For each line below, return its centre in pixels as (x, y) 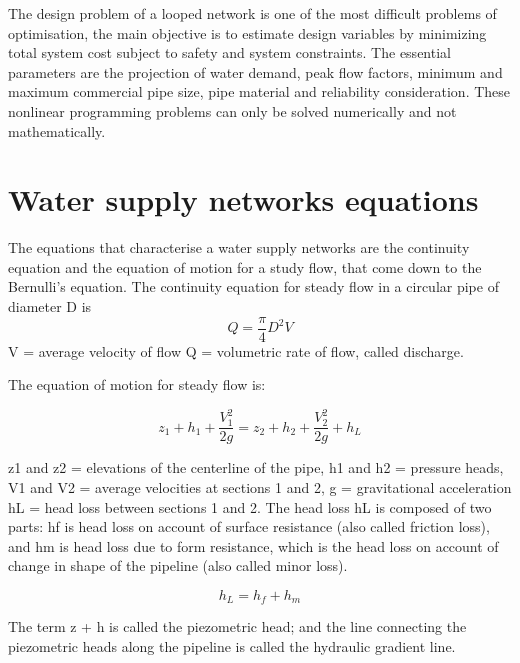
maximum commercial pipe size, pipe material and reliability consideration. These (259, 91)
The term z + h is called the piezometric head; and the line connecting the (237, 626)
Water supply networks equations (243, 199)
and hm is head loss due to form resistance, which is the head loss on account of (253, 545)
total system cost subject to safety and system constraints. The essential (229, 52)
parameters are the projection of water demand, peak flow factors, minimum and (255, 71)
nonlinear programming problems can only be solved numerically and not (232, 110)
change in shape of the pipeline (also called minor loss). (178, 565)
